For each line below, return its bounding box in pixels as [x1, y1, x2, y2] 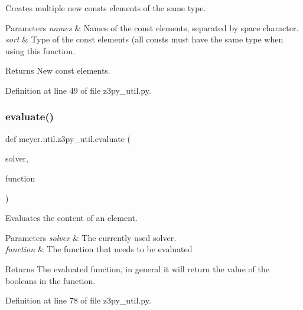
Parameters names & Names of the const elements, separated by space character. [5, 21, 299, 34]
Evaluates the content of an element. [5, 212, 138, 224]
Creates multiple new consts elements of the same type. [5, 2, 206, 14]
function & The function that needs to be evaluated [5, 243, 193, 255]
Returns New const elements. [5, 64, 110, 77]
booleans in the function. [5, 274, 96, 286]
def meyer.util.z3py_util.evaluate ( [5, 132, 131, 144]
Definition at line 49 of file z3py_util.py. [5, 84, 151, 96]
